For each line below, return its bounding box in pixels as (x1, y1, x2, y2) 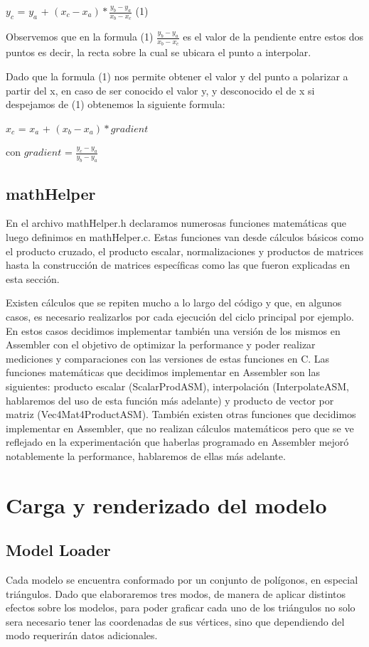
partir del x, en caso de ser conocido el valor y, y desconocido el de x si (6, 82, 315, 97)
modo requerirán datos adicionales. (6, 628, 158, 643)
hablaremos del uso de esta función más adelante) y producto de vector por (6, 392, 334, 407)
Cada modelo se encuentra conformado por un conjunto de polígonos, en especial (6, 572, 358, 587)
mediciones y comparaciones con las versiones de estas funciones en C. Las (6, 351, 330, 365)
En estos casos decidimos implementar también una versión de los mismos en (6, 323, 341, 338)
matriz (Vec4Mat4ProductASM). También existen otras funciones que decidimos (6, 407, 356, 422)
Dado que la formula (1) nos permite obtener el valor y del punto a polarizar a (6, 69, 348, 84)
